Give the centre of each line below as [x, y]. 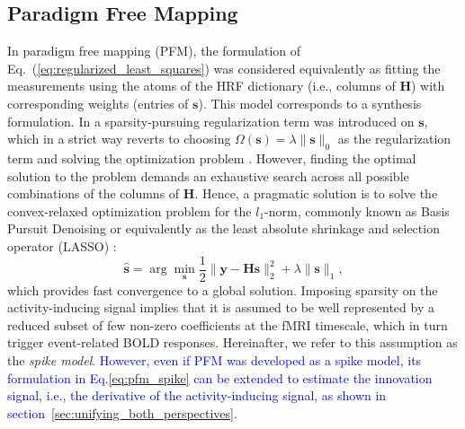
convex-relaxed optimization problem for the [130, 210]
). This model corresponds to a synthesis [310, 103]
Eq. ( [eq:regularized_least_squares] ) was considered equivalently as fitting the [224, 68]
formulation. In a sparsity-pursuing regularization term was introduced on [211, 121]
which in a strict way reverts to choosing [119, 139]
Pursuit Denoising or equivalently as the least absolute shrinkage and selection [224, 228]
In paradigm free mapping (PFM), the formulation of [154, 51]
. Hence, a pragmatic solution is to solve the [316, 193]
